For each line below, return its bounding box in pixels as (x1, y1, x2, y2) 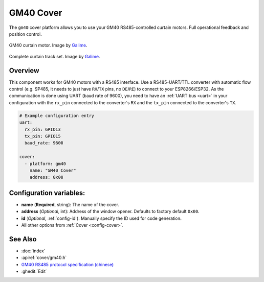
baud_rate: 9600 (24, 140, 64, 146)
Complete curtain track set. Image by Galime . (9, 53, 100, 59)
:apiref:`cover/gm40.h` (21, 255, 67, 260)
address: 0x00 (29, 174, 64, 180)
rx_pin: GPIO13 (24, 126, 61, 132)
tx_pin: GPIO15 (24, 133, 61, 139)
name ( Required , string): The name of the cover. (21, 201, 119, 208)
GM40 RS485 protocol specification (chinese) (21, 261, 114, 267)
